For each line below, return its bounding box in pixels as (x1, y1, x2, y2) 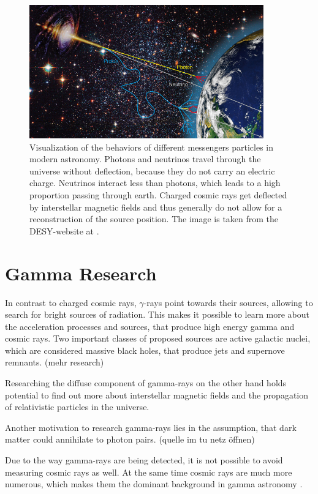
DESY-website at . (29, 224, 99, 237)
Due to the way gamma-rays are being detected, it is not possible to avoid (5, 454, 283, 466)
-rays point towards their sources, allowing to (143, 296, 313, 309)
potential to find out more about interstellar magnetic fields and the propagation (5, 388, 309, 401)
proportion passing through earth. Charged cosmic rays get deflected (29, 189, 287, 201)
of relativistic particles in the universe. (5, 400, 150, 413)
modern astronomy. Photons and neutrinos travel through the (29, 152, 261, 165)
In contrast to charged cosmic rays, (5, 296, 137, 309)
